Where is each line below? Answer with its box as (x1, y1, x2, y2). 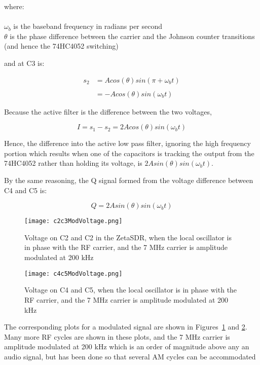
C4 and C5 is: (4, 185, 47, 195)
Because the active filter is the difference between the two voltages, (4, 106, 212, 117)
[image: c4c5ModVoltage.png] (24, 270, 123, 277)
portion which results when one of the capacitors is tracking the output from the (4, 148, 254, 158)
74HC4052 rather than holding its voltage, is (4, 158, 142, 168)
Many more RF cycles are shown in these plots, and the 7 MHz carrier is (4, 331, 230, 342)
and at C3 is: (4, 57, 45, 68)
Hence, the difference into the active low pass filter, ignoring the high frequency (4, 138, 251, 149)
